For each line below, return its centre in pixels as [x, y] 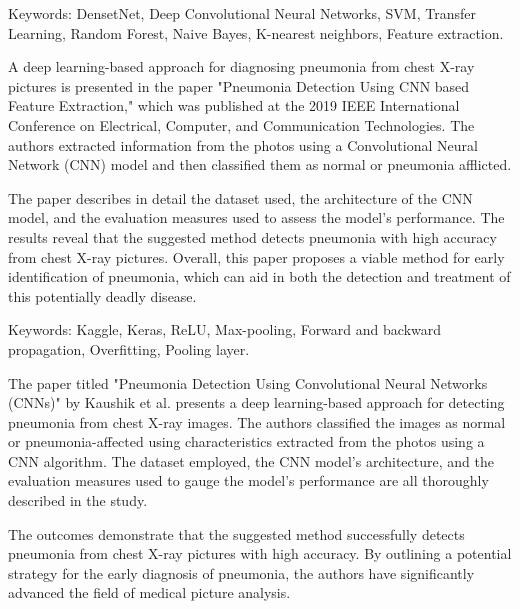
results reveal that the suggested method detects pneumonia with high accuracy [252, 236]
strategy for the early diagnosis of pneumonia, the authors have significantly [241, 572]
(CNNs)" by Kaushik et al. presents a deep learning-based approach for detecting [256, 402]
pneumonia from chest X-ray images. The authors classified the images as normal [257, 421]
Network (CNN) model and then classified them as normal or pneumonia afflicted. [260, 164]
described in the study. [78, 500]
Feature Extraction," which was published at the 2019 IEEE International [234, 105]
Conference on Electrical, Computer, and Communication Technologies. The [241, 124]
